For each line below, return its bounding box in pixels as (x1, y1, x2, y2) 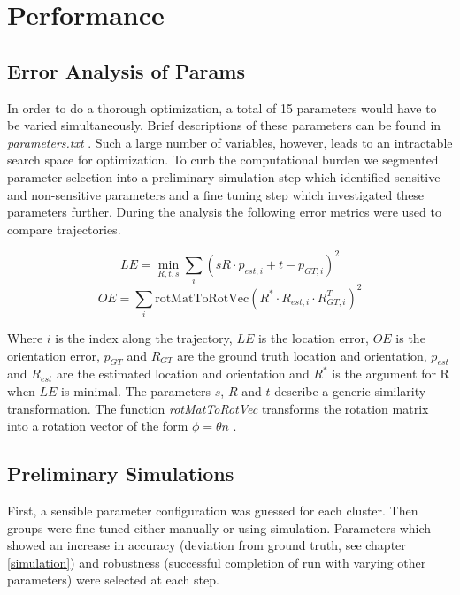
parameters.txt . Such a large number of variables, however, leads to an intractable (7, 133, 453, 151)
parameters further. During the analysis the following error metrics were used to (7, 202, 441, 221)
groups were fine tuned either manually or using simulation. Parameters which (7, 518, 432, 537)
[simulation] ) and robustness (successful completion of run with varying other (7, 553, 426, 571)
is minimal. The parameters (61, 381, 211, 400)
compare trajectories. (7, 219, 121, 238)
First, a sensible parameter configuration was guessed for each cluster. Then (7, 500, 418, 519)
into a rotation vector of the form (7, 416, 188, 435)
